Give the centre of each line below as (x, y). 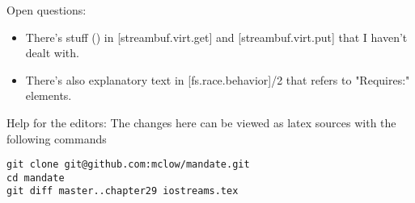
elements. (49, 95)
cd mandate (36, 178)
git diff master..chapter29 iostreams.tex (123, 191)
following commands (57, 138)
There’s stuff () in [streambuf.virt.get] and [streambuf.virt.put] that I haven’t (216, 37)
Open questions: (47, 10)
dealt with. (52, 53)
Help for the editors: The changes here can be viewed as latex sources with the (201, 122)
